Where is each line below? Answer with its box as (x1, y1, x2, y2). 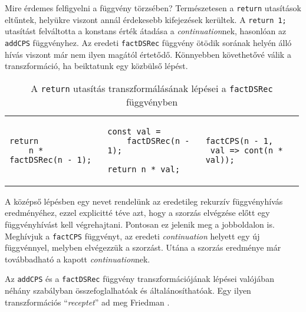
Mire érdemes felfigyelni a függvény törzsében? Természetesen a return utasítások (5, 2, 301, 14)
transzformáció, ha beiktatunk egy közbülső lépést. (5, 60, 188, 72)
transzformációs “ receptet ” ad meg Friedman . (5, 295, 170, 308)
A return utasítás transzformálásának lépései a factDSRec (31, 81, 273, 95)
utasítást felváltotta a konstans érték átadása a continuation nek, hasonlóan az (5, 25, 287, 37)
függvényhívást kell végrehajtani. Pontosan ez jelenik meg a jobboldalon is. (5, 218, 275, 230)
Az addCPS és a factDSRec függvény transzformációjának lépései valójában (5, 272, 274, 285)
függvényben (126, 94, 178, 109)
